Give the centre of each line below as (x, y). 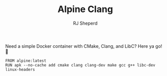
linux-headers (20, 69)
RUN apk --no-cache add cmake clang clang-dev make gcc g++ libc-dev (80, 65)
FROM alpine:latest (26, 61)
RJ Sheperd (85, 23)
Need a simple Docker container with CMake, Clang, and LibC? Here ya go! (84, 46)
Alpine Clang (85, 9)
